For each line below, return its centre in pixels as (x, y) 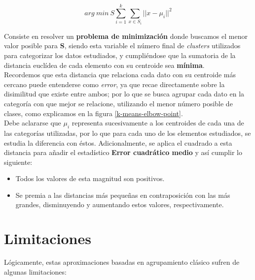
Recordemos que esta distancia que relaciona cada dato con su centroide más (120, 75)
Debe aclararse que (33, 123)
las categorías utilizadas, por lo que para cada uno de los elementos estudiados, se (127, 133)
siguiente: (18, 162)
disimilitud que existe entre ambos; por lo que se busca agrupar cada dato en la (124, 94)
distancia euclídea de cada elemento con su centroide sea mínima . (104, 65)
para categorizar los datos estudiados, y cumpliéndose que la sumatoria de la (120, 55)
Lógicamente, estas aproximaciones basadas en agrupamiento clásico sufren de (122, 262)
